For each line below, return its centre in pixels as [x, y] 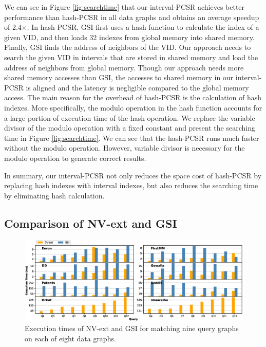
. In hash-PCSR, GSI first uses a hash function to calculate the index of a [143, 27]
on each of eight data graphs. [70, 338]
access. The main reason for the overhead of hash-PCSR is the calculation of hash [133, 97]
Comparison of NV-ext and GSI [91, 223]
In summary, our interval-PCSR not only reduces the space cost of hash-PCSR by [133, 175]
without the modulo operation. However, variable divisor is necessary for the [125, 148]
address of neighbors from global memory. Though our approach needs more [124, 67]
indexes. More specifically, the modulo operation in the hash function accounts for [133, 107]
